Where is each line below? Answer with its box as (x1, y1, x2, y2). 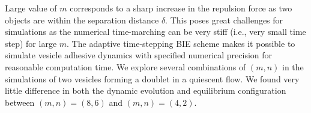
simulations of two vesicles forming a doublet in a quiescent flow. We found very (5, 72, 300, 85)
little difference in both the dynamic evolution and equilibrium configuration (5, 84, 286, 97)
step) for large (5, 37, 57, 49)
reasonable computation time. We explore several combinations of (5, 60, 246, 73)
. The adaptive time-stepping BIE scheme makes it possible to (67, 37, 295, 49)
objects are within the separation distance (5, 13, 159, 26)
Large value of (5, 2, 57, 14)
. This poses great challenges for (165, 13, 283, 26)
